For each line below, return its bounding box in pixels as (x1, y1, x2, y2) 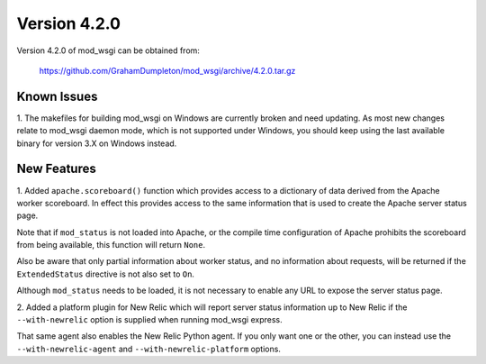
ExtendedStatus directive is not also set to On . (16, 268, 195, 279)
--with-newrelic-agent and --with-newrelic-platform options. (16, 343, 281, 354)
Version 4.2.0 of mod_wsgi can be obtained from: (16, 45, 200, 56)
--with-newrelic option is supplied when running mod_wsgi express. (16, 314, 283, 325)
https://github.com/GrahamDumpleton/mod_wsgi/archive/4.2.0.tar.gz (39, 65, 296, 76)
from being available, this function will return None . (16, 240, 206, 250)
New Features (16, 161, 96, 177)
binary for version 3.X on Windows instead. (16, 138, 177, 149)
